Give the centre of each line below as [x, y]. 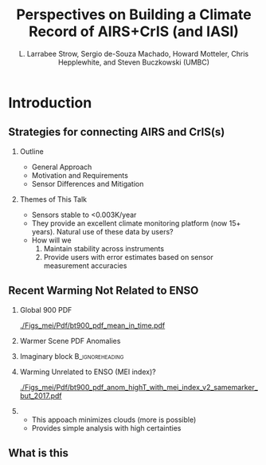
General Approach [62, 167]
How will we [51, 240]
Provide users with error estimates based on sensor [128, 257]
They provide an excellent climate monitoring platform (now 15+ [136, 223]
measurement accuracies [85, 266]
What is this [39, 453]
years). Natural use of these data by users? [102, 231]
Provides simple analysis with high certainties [106, 428]
